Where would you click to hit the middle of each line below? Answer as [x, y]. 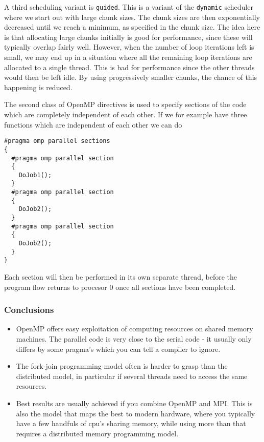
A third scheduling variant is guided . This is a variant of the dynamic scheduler [129, 7]
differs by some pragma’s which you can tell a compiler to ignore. [118, 349]
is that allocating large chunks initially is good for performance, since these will [128, 37]
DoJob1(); [35, 175]
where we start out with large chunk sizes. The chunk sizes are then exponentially [132, 17]
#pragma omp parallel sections [57, 141]
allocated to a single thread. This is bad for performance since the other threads [129, 67]
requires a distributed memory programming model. [97, 433]
